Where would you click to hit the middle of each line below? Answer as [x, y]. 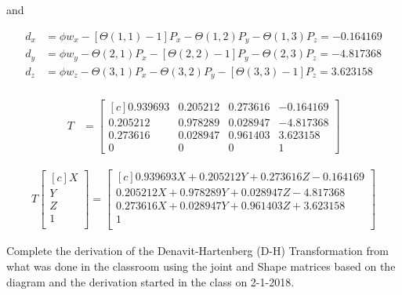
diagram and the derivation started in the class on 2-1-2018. [150, 281]
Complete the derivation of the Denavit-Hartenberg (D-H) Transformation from [197, 251]
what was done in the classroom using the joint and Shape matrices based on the [201, 266]
